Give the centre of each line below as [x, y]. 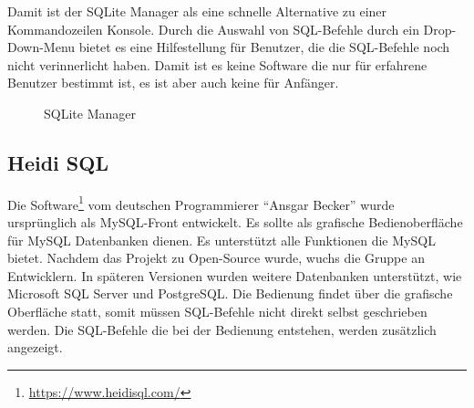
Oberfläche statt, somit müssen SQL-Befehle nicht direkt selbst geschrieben [217, 311]
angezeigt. [35, 347]
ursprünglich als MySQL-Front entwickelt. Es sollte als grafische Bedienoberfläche [235, 222]
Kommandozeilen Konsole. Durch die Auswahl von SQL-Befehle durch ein [213, 29]
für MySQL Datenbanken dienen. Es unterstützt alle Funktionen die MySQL [222, 240]
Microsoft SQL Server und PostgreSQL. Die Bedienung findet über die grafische [230, 293]
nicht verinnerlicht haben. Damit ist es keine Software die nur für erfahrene [217, 64]
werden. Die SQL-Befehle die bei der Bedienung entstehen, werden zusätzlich [222, 329]
